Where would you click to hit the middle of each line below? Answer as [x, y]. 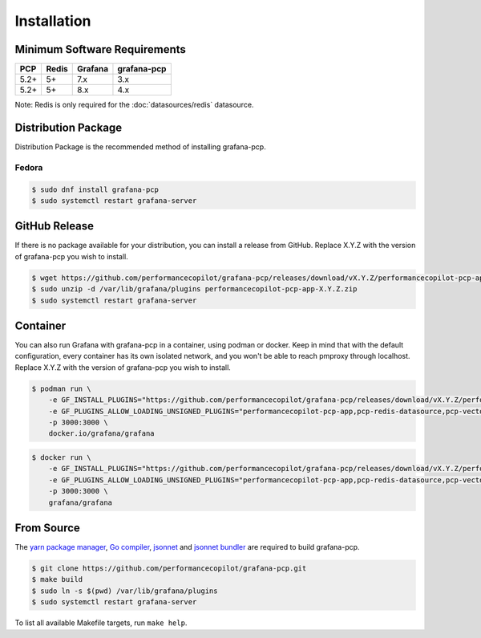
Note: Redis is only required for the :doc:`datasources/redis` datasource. [134, 105]
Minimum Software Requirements [100, 49]
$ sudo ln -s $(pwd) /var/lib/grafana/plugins [125, 591]
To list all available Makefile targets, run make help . [101, 623]
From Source [47, 528]
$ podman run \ [61, 388]
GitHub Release [55, 226]
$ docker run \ [61, 457]
